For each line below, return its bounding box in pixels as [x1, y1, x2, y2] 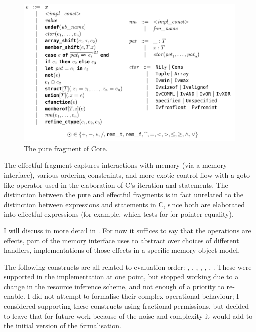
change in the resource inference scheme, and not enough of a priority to [4, 281, 224, 291]
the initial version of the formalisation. [4, 320, 121, 331]
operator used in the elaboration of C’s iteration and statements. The [16, 179, 228, 190]
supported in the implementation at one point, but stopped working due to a [4, 271, 239, 282]
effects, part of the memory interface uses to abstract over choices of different [4, 235, 239, 245]
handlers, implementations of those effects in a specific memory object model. [4, 245, 240, 255]
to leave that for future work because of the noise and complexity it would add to [4, 310, 253, 321]
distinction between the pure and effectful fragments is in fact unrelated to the [4, 189, 244, 200]
